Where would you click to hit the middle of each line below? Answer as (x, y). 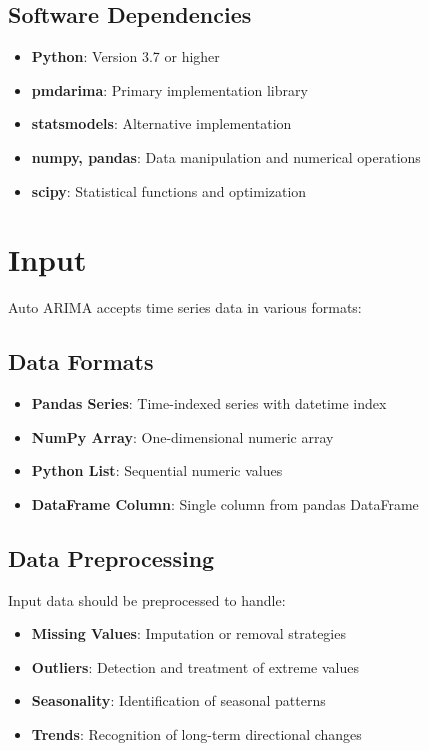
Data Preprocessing (111, 557)
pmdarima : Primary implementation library (169, 89)
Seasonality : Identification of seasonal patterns (178, 700)
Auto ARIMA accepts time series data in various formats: (185, 307)
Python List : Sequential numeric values (157, 470)
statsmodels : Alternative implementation (161, 123)
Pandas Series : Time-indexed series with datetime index (209, 403)
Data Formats (81, 361)
